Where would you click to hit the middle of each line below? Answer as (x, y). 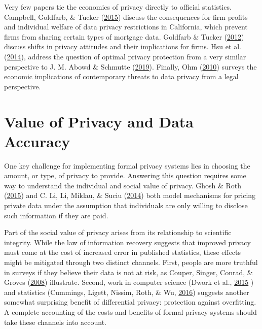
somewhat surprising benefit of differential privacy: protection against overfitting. (130, 302)
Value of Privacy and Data (99, 121)
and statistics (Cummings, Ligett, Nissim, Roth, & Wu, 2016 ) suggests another (127, 292)
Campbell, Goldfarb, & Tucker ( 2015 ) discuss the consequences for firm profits (126, 17)
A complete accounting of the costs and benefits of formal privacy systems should (130, 311)
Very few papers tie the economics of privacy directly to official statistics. (118, 7)
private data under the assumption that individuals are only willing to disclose (126, 205)
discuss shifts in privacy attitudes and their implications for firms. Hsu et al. (123, 46)
